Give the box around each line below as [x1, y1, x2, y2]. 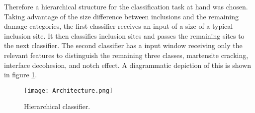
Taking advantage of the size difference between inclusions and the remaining [4, 11, 239, 21]
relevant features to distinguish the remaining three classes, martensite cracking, [4, 50, 249, 60]
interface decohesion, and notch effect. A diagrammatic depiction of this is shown [4, 59, 251, 70]
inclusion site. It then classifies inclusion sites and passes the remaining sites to [4, 30, 245, 41]
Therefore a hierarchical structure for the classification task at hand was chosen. [4, 1, 248, 11]
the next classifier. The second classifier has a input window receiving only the [4, 40, 243, 51]
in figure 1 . [4, 69, 37, 80]
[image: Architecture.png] [24, 87, 113, 94]
